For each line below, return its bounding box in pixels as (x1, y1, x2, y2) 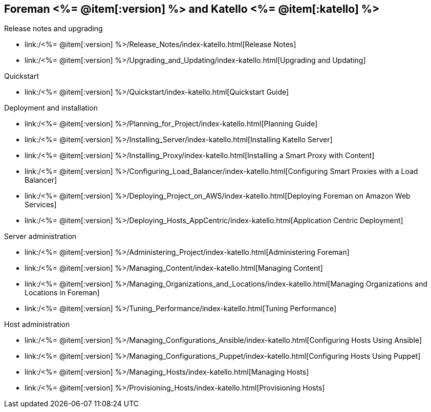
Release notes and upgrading (4, 24, 103, 33)
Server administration (4, 232, 77, 241)
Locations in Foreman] (25, 288, 100, 297)
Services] (25, 200, 57, 209)
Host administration (4, 320, 70, 329)
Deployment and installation (4, 103, 98, 113)
